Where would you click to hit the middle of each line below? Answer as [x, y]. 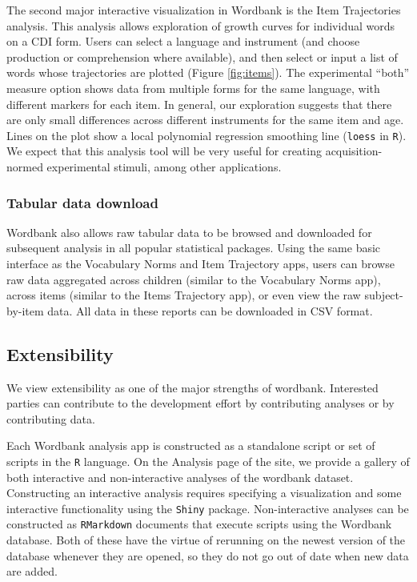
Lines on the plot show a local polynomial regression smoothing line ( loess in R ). [206, 135]
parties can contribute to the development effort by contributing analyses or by [200, 403]
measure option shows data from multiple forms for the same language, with [193, 88]
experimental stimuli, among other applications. [164, 167]
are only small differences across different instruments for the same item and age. [205, 120]
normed [25, 167]
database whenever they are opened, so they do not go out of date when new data [208, 555]
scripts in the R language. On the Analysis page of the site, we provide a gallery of [208, 461]
